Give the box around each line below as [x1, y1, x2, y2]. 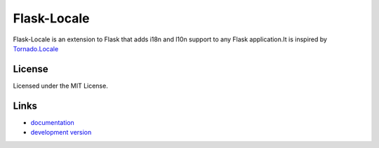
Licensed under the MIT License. [13, 81, 108, 90]
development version [30, 128, 92, 137]
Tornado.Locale [13, 44, 59, 53]
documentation [30, 118, 75, 126]
